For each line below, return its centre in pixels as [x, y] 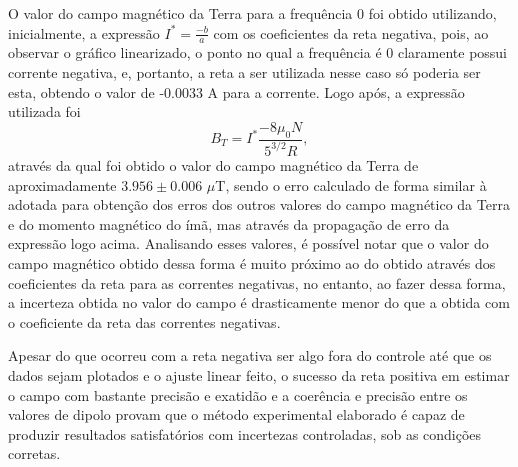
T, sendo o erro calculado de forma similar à [351, 184]
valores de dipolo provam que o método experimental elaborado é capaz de [236, 414]
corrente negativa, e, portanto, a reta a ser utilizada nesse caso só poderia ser [244, 72]
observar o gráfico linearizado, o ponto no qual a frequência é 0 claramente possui [258, 52]
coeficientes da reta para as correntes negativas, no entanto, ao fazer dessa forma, [257, 282]
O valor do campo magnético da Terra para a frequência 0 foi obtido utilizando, [252, 13]
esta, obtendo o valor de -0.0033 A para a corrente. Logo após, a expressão [236, 91]
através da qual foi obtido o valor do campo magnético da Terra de [213, 164]
